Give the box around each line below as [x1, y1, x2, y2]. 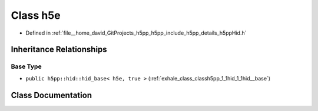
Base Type [11, 62, 42, 70]
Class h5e [11, 9, 61, 22]
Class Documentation [11, 90, 92, 100]
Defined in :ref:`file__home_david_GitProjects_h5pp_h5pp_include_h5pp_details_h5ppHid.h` [25, 29, 247, 36]
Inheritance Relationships [11, 45, 107, 55]
